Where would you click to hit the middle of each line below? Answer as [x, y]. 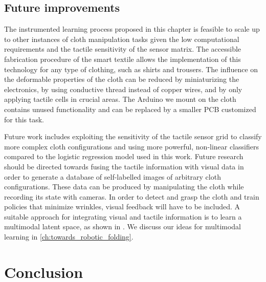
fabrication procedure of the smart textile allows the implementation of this [123, 59]
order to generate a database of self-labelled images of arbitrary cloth [113, 176]
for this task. [24, 119]
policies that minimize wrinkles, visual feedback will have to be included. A [122, 207]
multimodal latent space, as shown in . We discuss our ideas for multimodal [123, 226]
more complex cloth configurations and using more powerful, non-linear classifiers [132, 146]
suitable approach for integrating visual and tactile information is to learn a [123, 216]
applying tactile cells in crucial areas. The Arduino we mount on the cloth [120, 99]
